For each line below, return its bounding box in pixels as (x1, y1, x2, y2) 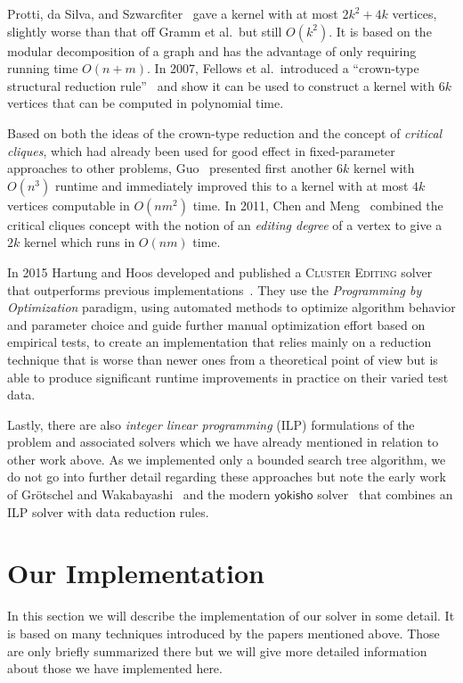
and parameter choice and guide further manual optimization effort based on (7, 315, 426, 333)
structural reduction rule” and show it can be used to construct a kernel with (7, 76, 435, 95)
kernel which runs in (23, 233, 135, 251)
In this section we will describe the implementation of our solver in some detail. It (7, 606, 455, 625)
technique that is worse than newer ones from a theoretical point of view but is (7, 350, 438, 368)
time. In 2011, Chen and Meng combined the (192, 195, 443, 214)
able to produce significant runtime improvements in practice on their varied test (7, 367, 449, 386)
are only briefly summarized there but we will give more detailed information (7, 641, 427, 660)
